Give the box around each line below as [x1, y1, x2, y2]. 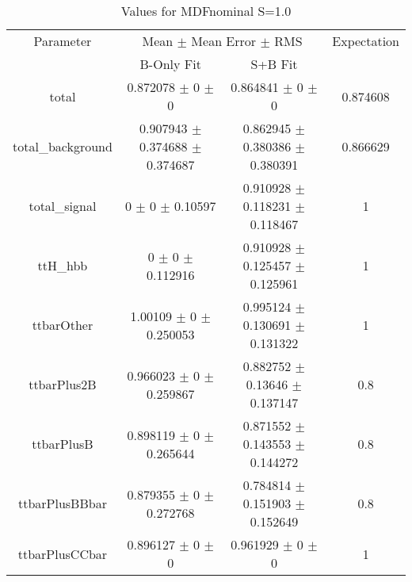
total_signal [29, 197, 97, 215]
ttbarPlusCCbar [17, 544, 108, 563]
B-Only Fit [139, 55, 201, 73]
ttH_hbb [37, 256, 88, 274]
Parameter [33, 32, 92, 50]
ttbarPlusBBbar [17, 494, 107, 512]
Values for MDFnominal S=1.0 [120, 2, 292, 20]
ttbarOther [32, 316, 93, 334]
